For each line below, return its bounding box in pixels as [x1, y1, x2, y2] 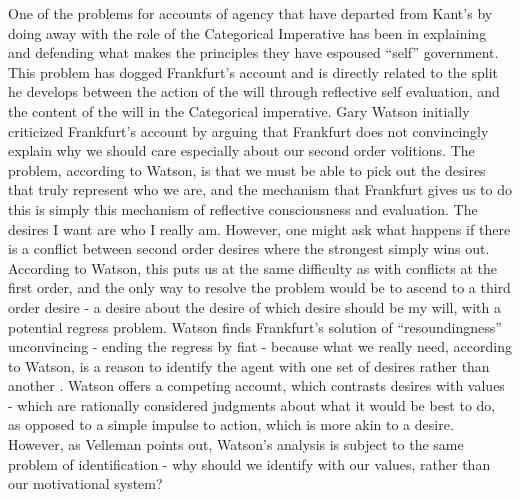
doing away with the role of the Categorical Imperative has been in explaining [8, 22, 487, 43]
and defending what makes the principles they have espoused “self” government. [8, 42, 499, 63]
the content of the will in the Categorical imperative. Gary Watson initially [8, 100, 470, 121]
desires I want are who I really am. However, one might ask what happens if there [8, 218, 511, 239]
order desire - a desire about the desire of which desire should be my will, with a [8, 296, 501, 317]
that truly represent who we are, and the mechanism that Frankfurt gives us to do [8, 179, 512, 200]
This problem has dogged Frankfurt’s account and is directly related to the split [8, 61, 499, 82]
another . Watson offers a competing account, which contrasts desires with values [8, 375, 505, 396]
